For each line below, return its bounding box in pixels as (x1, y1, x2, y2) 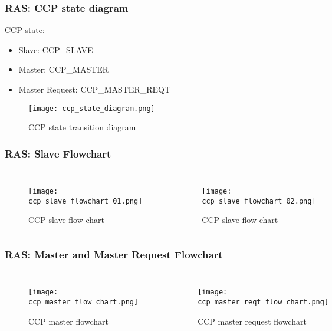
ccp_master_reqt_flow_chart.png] (198, 297, 329, 306)
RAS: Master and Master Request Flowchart (5, 247, 223, 261)
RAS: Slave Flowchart (5, 146, 111, 160)
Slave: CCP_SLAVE (18, 43, 93, 55)
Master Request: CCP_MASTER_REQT (18, 83, 171, 95)
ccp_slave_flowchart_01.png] (28, 196, 143, 205)
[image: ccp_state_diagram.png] (28, 104, 155, 113)
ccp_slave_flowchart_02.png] (202, 196, 316, 205)
